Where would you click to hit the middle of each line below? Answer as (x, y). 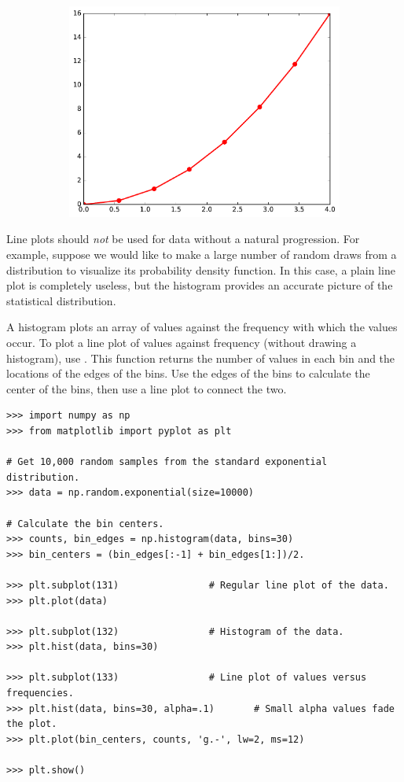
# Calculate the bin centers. (85, 524)
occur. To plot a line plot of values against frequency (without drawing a (182, 342)
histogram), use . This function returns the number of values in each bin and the (201, 358)
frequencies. (40, 693)
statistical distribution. (61, 300)
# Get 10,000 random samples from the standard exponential (167, 462)
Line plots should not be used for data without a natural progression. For (183, 239)
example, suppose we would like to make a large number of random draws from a (202, 255)
